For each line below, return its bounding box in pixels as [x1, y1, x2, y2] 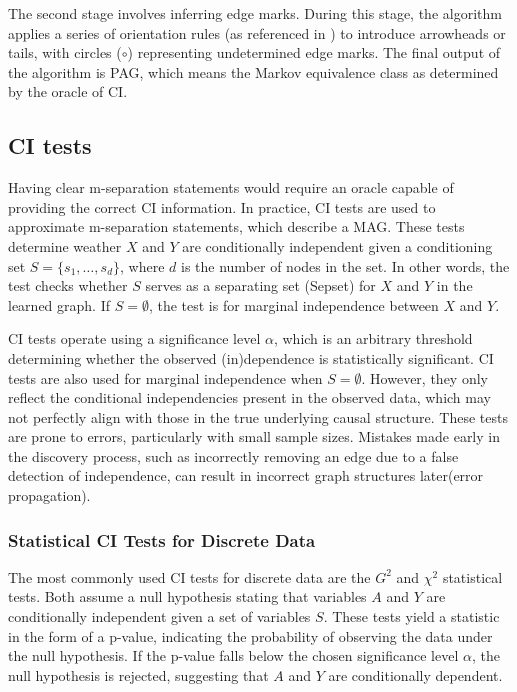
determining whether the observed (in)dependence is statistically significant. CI [8, 347, 494, 368]
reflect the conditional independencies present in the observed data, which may [8, 387, 491, 408]
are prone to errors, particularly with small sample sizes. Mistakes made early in [8, 426, 500, 447]
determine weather [8, 235, 122, 256]
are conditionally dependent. [328, 664, 503, 685]
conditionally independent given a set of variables [8, 606, 311, 627]
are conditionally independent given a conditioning [182, 235, 493, 256]
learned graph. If [8, 294, 110, 315]
